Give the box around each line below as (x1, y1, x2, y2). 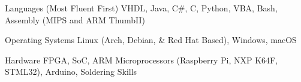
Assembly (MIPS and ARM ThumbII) (5, 13, 145, 26)
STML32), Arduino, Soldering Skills (5, 65, 137, 78)
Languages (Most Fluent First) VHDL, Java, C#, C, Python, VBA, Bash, (5, 2, 278, 14)
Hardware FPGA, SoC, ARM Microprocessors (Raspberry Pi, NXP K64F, (5, 53, 278, 66)
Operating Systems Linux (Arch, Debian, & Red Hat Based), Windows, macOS (5, 34, 297, 46)
